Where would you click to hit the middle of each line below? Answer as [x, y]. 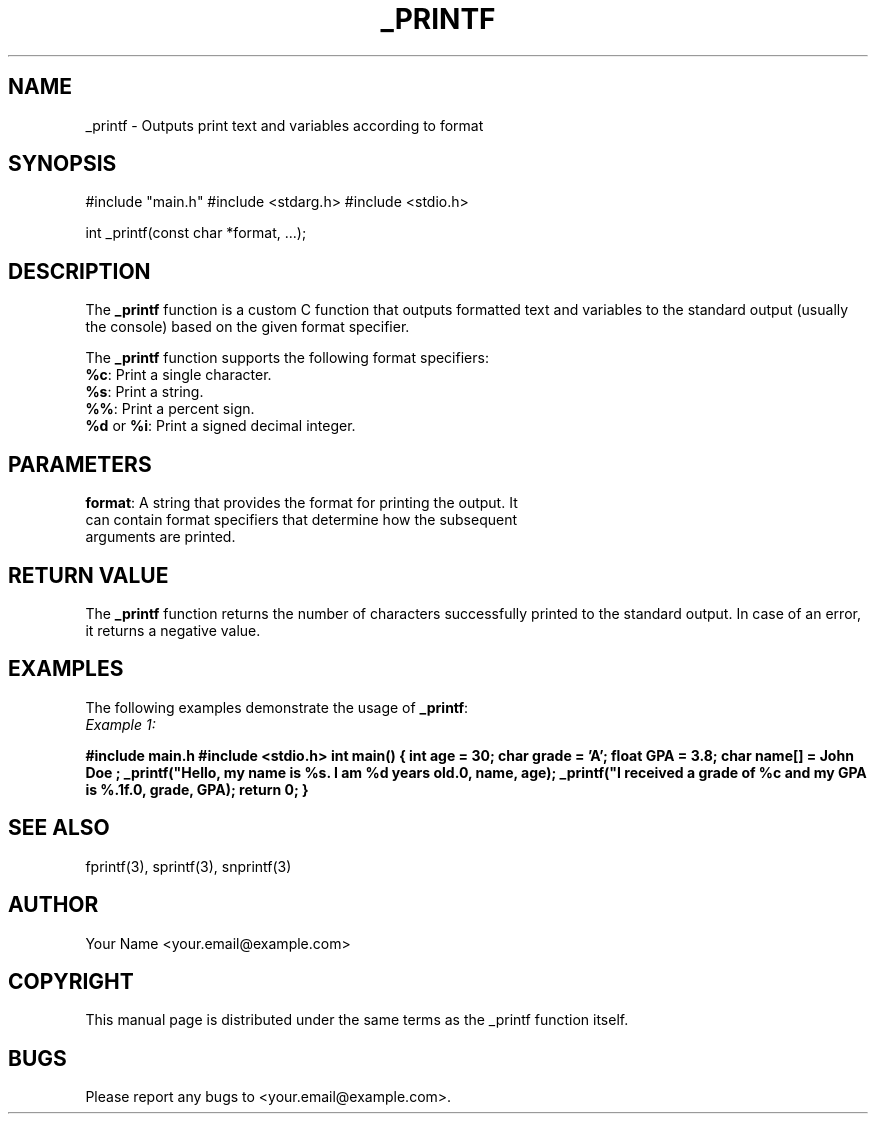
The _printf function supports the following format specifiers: [287, 358]
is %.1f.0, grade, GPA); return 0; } [197, 789]
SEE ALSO [59, 828]
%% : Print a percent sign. [170, 409]
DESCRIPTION [79, 271]
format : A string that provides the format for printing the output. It [301, 503]
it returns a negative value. [173, 630]
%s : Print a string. [144, 392]
